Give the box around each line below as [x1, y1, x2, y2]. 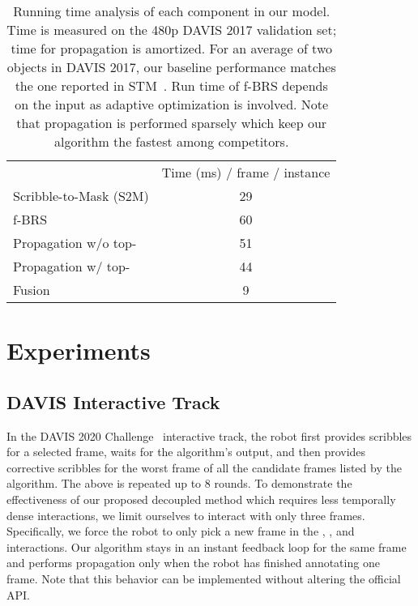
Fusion [13, 280, 50, 299]
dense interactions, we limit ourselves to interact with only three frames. [6, 506, 365, 523]
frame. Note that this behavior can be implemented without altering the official [6, 570, 401, 587]
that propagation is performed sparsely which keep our [16, 113, 327, 132]
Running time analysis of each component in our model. [13, 2, 331, 20]
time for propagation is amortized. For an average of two [11, 39, 332, 58]
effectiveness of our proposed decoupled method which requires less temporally [6, 490, 396, 507]
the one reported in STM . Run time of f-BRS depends [15, 76, 328, 95]
